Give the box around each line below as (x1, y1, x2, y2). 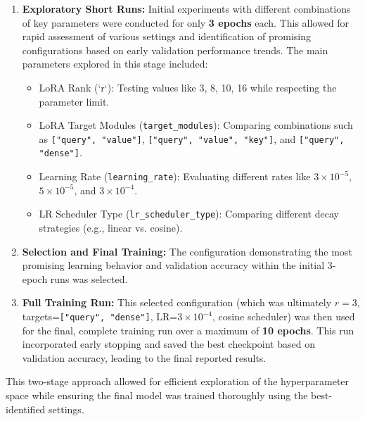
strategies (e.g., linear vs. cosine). (39, 220, 183, 235)
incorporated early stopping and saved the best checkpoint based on (22, 337, 315, 351)
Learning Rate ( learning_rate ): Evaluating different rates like (39, 169, 311, 184)
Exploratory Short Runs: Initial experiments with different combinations (22, 1, 351, 15)
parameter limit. (39, 94, 110, 108)
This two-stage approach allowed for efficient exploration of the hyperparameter (6, 374, 350, 389)
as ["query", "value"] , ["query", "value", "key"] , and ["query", (39, 131, 345, 146)
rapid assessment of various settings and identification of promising (22, 29, 312, 44)
